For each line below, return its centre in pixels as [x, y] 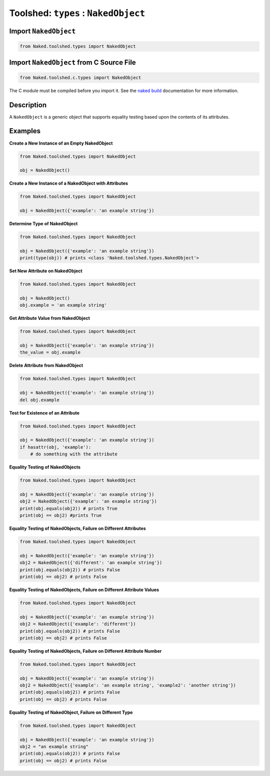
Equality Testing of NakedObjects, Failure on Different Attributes [77, 529]
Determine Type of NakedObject [43, 224]
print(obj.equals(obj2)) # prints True [68, 508]
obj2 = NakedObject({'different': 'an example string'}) [91, 563]
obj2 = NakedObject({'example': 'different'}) [78, 624]
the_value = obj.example [50, 352]
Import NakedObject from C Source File [72, 62]
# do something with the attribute [74, 454]
